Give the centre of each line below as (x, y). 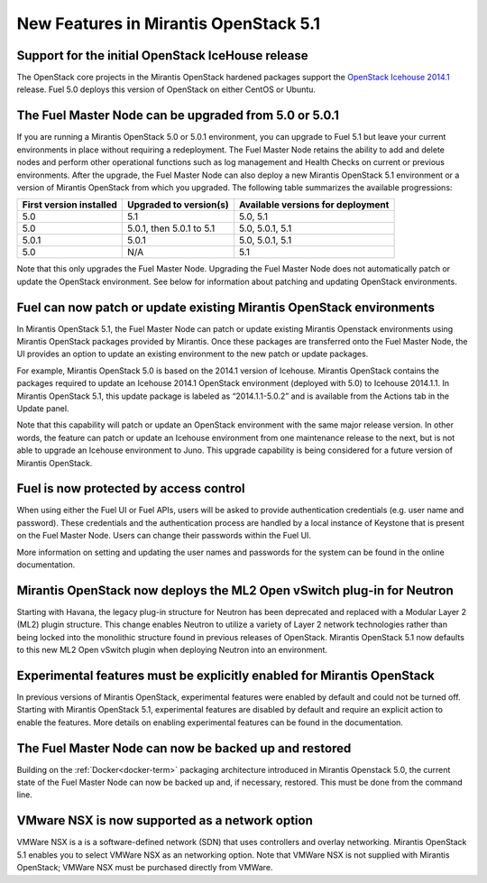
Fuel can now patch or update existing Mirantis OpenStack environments (225, 307)
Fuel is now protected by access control (131, 488)
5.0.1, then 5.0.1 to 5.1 (171, 228)
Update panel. (43, 408)
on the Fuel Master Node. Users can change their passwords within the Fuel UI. (164, 536)
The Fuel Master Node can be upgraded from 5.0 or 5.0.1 (178, 116)
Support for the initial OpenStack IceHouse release (162, 55)
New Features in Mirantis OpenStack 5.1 (168, 23)
